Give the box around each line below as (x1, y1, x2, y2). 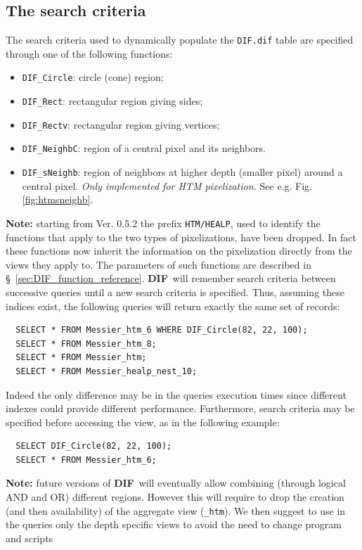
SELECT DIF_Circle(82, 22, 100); (15, 441, 172, 452)
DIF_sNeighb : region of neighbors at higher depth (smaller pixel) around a (22, 165, 343, 179)
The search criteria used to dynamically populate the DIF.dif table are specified (6, 32, 354, 47)
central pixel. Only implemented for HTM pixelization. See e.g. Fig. (22, 178, 313, 193)
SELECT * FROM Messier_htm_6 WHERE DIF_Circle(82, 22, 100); (15, 325, 308, 335)
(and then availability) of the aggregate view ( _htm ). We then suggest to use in (6, 503, 346, 518)
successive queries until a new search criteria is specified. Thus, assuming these (6, 284, 344, 299)
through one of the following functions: (6, 46, 173, 60)
